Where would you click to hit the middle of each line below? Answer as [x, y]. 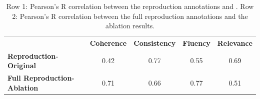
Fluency [196, 43]
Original [22, 65]
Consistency [155, 43]
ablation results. [130, 26]
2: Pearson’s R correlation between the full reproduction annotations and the [130, 16]
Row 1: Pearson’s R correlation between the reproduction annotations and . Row [130, 6]
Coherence [108, 43]
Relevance [235, 43]
